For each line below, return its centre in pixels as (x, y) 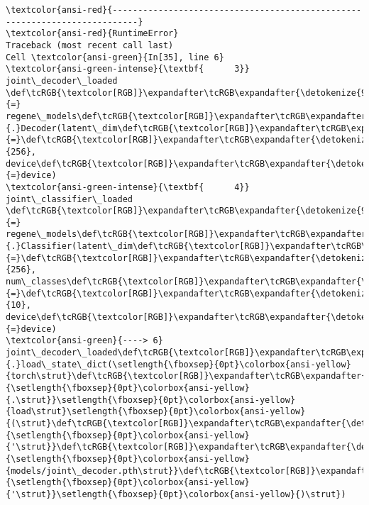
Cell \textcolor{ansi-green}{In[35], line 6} (115, 57)
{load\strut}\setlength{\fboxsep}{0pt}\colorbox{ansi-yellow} (156, 412)
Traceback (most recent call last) (90, 45)
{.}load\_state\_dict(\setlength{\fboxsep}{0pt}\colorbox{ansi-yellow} (178, 364)
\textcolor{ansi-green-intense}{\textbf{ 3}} (128, 69)
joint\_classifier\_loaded (69, 199)
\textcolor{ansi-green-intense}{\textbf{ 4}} (128, 187)
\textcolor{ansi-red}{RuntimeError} (92, 34)
